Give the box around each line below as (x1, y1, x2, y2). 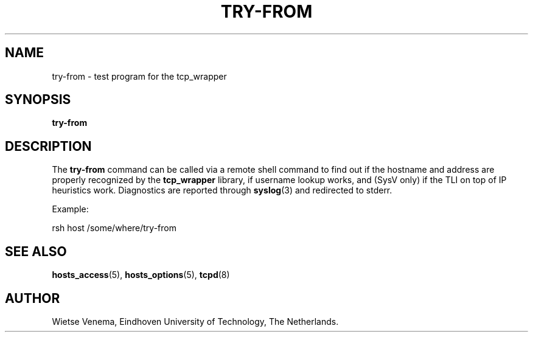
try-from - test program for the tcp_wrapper (52, 71, 227, 82)
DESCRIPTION (5, 138, 92, 154)
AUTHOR (5, 290, 60, 306)
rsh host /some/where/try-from (52, 223, 176, 234)
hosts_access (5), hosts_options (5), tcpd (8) (52, 269, 230, 280)
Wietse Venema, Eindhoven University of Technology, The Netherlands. (52, 316, 339, 327)
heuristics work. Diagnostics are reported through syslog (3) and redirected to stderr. (52, 185, 392, 196)
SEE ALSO (5, 243, 67, 259)
